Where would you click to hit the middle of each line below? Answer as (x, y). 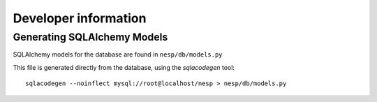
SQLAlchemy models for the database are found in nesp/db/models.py (118, 54)
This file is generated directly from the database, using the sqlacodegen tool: (124, 67)
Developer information (80, 18)
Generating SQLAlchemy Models (90, 37)
